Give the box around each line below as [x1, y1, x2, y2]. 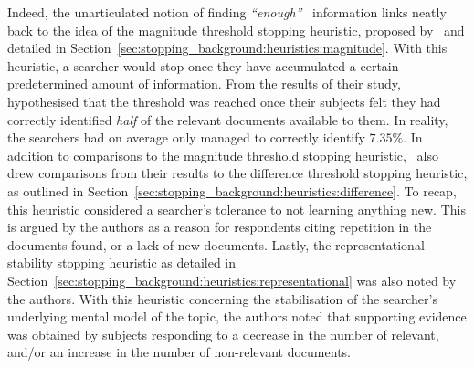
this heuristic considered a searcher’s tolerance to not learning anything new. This [7, 199, 466, 218]
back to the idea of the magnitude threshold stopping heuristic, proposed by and [7, 20, 465, 39]
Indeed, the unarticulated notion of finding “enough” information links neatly [7, 3, 447, 21]
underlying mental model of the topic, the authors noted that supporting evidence [7, 307, 467, 326]
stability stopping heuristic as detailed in [7, 253, 237, 272]
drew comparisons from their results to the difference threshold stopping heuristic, [7, 163, 468, 183]
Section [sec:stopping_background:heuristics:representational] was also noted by [7, 270, 457, 289]
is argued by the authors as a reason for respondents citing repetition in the [7, 217, 432, 237]
